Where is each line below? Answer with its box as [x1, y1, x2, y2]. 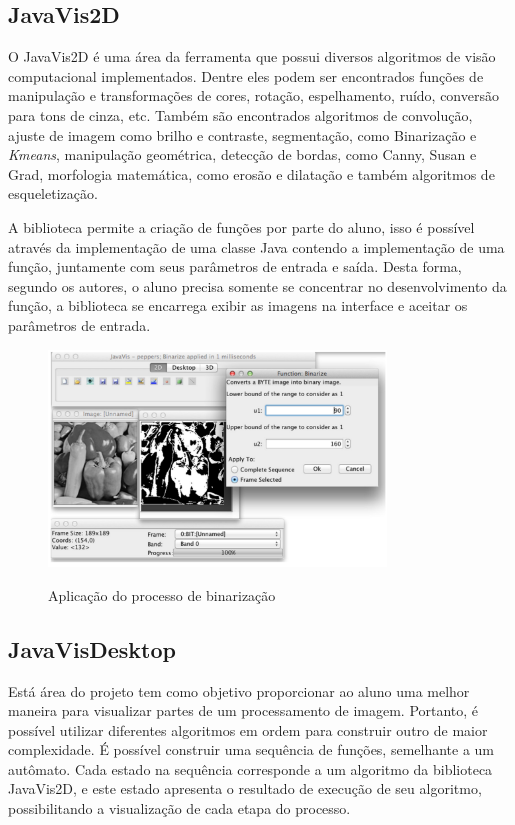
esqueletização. [8, 183, 98, 204]
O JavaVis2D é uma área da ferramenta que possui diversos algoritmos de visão [8, 46, 496, 67]
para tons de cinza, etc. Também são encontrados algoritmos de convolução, [8, 104, 473, 125]
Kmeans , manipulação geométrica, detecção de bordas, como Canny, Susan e [8, 144, 477, 165]
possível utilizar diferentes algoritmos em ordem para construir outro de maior [8, 719, 488, 740]
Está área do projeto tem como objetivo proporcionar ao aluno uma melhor [8, 680, 470, 701]
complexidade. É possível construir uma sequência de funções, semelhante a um [8, 739, 495, 760]
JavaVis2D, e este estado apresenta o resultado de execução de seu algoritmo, [8, 778, 482, 799]
